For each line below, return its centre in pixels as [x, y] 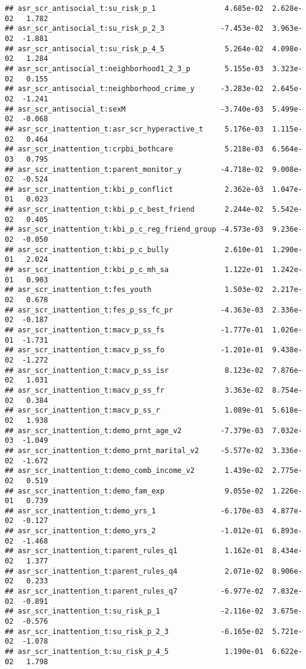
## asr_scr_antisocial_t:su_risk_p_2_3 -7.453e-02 [134, 29]
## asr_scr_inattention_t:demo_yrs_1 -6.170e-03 [134, 511]
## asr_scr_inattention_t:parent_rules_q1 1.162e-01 [134, 551]
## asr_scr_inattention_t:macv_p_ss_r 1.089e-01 [134, 411]
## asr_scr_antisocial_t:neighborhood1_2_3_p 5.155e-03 [134, 68]
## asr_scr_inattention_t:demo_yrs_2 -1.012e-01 [134, 531]
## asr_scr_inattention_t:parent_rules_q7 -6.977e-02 [134, 591]
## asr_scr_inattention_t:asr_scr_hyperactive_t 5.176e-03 [134, 129]
